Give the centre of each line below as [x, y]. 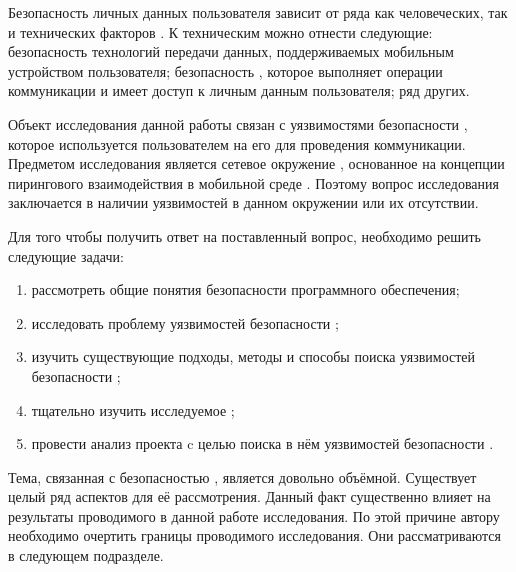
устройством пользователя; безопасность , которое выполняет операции [225, 70]
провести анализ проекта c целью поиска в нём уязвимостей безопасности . [262, 443]
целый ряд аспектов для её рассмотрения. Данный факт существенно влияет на [249, 496]
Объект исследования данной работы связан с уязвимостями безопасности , [238, 123]
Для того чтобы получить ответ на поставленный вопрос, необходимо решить [244, 235]
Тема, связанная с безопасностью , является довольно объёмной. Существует [242, 476]
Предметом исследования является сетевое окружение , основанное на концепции [256, 163]
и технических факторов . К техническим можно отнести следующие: [220, 31]
